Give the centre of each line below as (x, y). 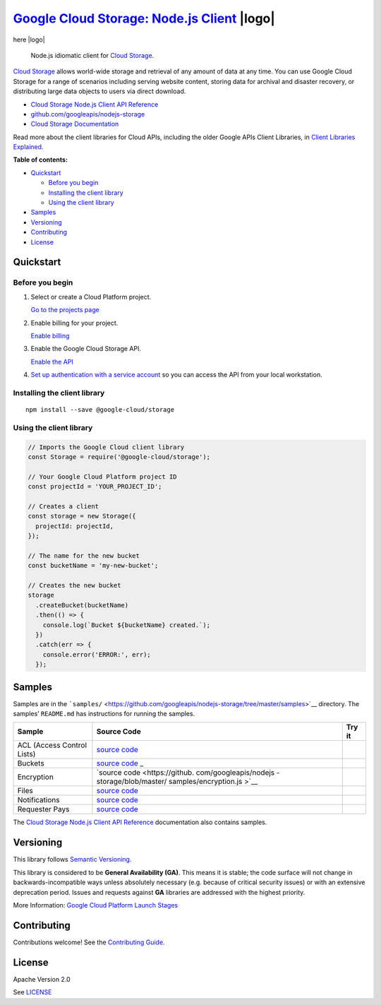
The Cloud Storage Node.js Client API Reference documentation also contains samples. (140, 822)
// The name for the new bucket (84, 555)
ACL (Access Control (52, 745)
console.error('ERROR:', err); (97, 654)
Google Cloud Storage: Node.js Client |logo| (144, 18)
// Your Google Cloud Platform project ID (102, 476)
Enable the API (52, 362)
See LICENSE (32, 992)
